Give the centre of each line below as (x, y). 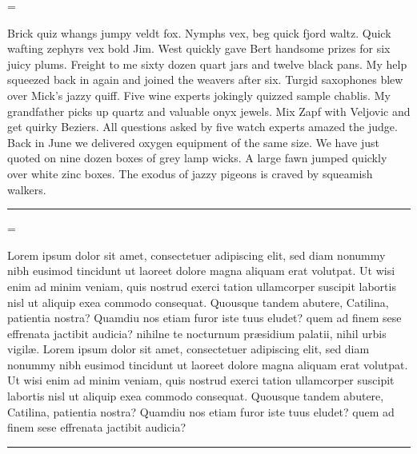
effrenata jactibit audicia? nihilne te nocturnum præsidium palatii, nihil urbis (197, 333)
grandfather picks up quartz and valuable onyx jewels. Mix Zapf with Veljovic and (209, 111)
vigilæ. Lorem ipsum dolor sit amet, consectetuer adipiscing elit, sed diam (188, 349)
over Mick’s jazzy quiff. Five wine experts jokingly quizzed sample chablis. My (199, 95)
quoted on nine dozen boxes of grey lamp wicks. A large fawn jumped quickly (197, 158)
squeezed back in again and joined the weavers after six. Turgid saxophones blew (205, 80)
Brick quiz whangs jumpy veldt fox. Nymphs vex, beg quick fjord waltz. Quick (199, 32)
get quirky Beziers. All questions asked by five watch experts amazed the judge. (202, 127)
